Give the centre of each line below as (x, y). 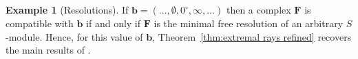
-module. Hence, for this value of (74, 36)
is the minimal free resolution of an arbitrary (249, 23)
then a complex (259, 9)
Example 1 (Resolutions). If (67, 9)
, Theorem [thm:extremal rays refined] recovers (252, 36)
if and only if (114, 23)
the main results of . (48, 50)
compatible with (40, 23)
